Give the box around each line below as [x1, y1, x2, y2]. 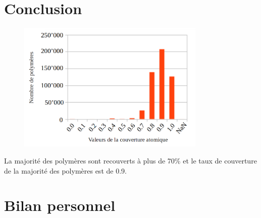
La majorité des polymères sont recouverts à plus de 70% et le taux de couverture [4, 155, 257, 166]
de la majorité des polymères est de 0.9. [4, 165, 127, 176]
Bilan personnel [4, 195, 116, 215]
